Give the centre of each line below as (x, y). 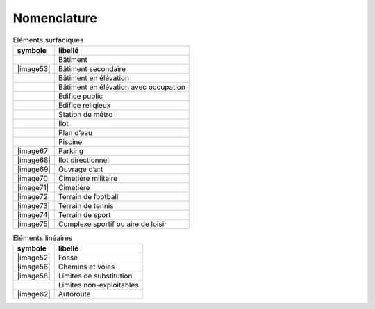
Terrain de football (88, 196)
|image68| (34, 160)
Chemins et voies (86, 267)
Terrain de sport (84, 214)
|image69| (34, 169)
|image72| (34, 196)
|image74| (33, 214)
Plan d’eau (75, 132)
